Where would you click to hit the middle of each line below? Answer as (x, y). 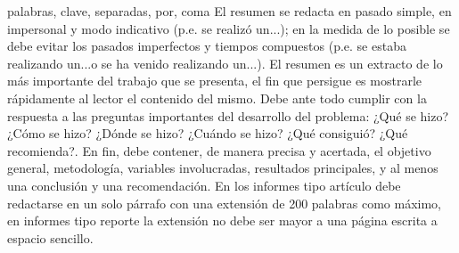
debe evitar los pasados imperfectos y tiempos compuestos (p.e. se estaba (207, 46)
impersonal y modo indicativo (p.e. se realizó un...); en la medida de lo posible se (229, 28)
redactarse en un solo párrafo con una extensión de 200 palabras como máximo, (224, 203)
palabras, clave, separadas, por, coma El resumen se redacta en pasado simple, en (229, 11)
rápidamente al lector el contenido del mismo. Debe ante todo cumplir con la (217, 98)
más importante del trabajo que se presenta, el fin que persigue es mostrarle (214, 81)
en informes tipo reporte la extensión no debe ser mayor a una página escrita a (222, 220)
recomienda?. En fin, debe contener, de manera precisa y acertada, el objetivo (219, 150)
